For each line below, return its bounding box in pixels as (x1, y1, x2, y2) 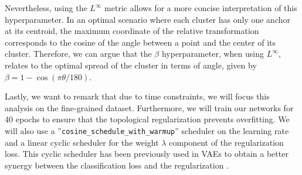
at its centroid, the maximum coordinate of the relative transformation (5, 25, 259, 37)
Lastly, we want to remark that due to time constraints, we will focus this (5, 90, 270, 102)
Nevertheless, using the (5, 2, 87, 13)
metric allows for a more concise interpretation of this (104, 2, 297, 13)
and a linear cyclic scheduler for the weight (5, 136, 159, 148)
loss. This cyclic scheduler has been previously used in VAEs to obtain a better (5, 147, 289, 160)
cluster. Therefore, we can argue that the (5, 47, 152, 60)
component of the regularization (169, 136, 284, 148)
